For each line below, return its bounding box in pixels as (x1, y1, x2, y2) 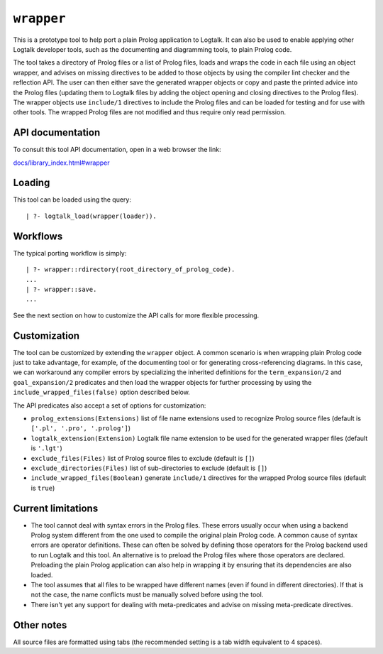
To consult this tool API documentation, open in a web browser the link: (13, 146, 221, 154)
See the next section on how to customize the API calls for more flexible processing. (13, 311, 260, 320)
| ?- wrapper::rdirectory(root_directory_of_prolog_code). (26, 266, 235, 273)
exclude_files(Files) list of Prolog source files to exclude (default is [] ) (30, 454, 255, 462)
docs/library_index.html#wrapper (13, 158, 110, 167)
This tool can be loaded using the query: (13, 195, 131, 204)
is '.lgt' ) (30, 444, 63, 452)
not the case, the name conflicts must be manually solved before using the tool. (30, 590, 264, 599)
